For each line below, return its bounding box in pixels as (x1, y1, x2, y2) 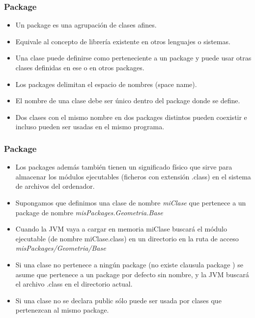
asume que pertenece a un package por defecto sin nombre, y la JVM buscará (15, 269, 249, 279)
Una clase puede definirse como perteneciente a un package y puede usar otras (15, 53, 252, 63)
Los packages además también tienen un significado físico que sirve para (15, 162, 232, 172)
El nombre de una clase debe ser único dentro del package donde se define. (15, 95, 240, 106)
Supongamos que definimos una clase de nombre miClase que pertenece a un (15, 197, 246, 207)
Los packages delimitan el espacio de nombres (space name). (15, 79, 197, 89)
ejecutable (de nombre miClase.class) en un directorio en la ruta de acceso (15, 233, 239, 243)
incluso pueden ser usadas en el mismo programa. (15, 121, 165, 132)
